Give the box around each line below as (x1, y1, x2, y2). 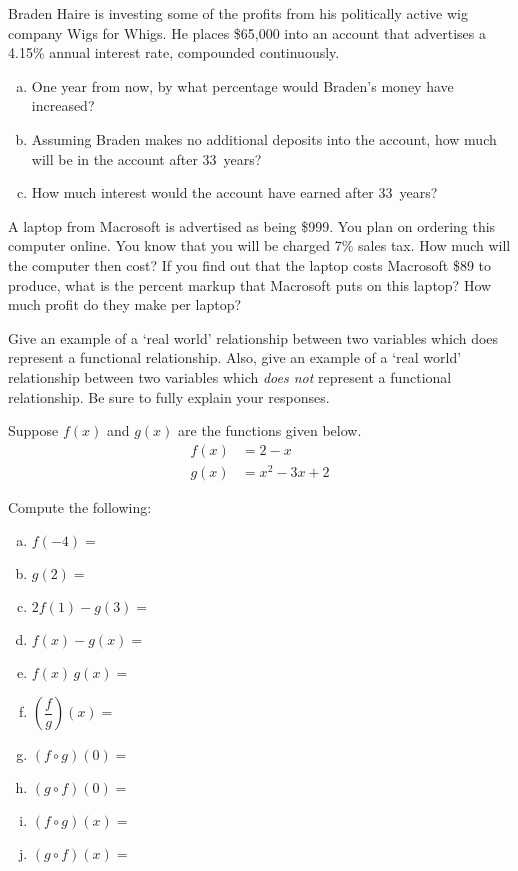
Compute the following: (8, 496, 152, 517)
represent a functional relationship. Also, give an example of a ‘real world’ (8, 347, 462, 368)
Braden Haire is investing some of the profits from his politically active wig (8, 3, 468, 23)
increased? (31, 95, 95, 116)
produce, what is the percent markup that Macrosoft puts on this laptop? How (8, 274, 492, 295)
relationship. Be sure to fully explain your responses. (8, 386, 330, 407)
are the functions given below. (178, 420, 362, 441)
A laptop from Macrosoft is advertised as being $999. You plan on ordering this (8, 215, 496, 236)
